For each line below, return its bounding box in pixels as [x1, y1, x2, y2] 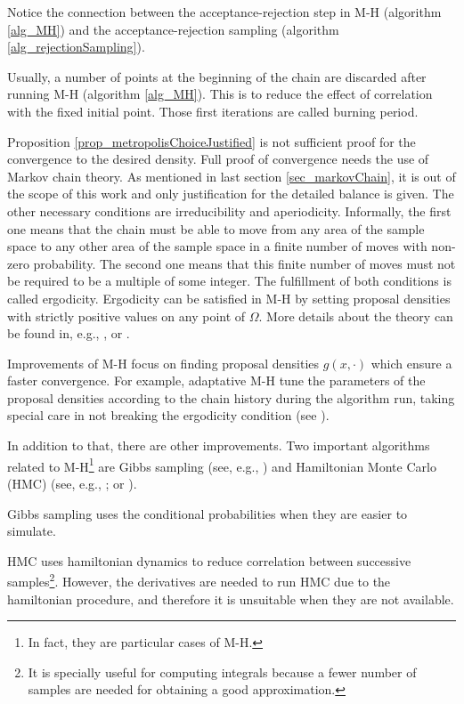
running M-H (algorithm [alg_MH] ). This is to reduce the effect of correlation [7, 85, 433, 103]
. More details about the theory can [258, 306, 453, 325]
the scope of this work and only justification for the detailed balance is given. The [7, 184, 454, 203]
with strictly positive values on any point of [7, 306, 246, 325]
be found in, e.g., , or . [7, 324, 130, 343]
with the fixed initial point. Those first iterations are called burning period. [7, 101, 419, 120]
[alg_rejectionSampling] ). [7, 37, 145, 56]
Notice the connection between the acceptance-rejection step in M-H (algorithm [7, 3, 442, 20]
